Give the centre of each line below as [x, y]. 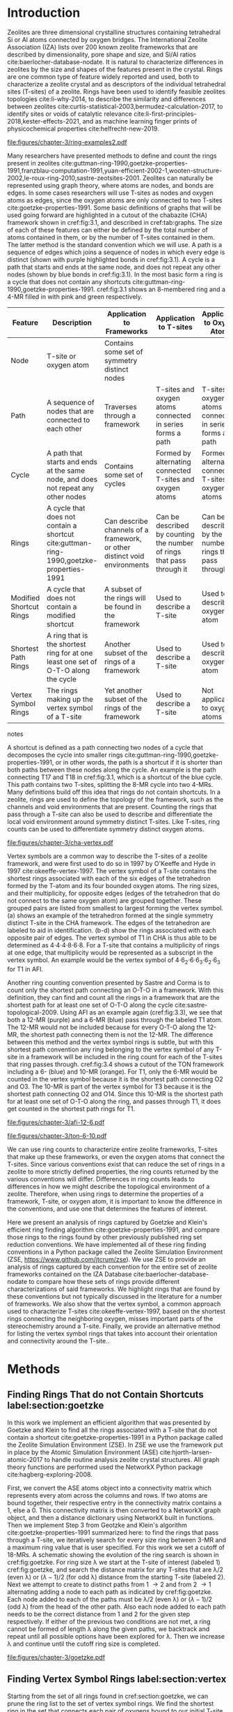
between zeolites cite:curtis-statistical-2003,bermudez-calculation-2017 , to [115, 106]
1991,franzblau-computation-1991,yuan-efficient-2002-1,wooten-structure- [115, 170]
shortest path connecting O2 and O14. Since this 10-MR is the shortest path [115, 1093]
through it [171, 569]
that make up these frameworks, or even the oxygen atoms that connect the [116, 1156]
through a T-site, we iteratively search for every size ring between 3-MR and [117, 1540]
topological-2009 [32, 1012]
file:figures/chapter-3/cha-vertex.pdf [60, 842]
